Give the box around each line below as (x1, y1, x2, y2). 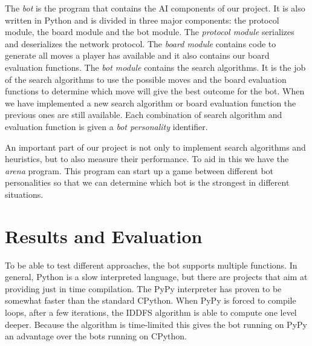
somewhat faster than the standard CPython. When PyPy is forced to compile (5, 294, 296, 307)
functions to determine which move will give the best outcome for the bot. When (5, 85, 305, 97)
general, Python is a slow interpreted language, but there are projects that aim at (5, 270, 308, 283)
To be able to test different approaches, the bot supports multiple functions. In (5, 258, 297, 271)
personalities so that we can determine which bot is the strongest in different (5, 176, 290, 189)
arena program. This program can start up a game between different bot (5, 164, 274, 177)
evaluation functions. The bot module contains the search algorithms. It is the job (5, 60, 306, 73)
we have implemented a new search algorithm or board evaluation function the (5, 96, 296, 109)
